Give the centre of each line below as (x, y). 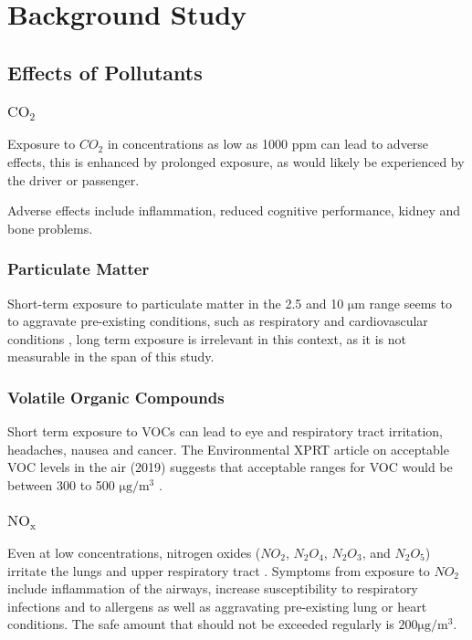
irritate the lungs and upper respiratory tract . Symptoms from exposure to (219, 570)
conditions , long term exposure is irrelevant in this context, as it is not (207, 338)
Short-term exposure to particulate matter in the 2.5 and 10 (176, 303)
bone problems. (50, 228)
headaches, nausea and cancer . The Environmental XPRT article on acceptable (228, 449)
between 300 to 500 (61, 485)
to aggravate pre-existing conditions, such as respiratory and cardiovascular (218, 321)
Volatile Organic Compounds (116, 397)
